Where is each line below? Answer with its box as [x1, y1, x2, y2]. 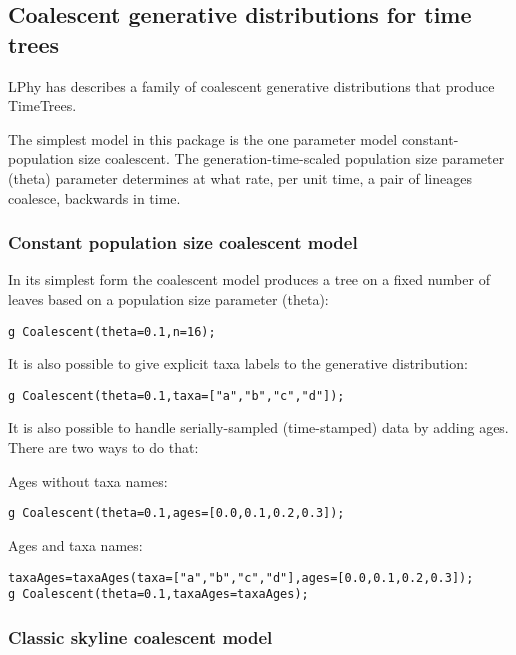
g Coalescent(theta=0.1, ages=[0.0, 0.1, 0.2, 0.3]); [8, 506, 345, 521]
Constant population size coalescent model [8, 230, 358, 255]
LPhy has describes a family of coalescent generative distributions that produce [8, 75, 495, 96]
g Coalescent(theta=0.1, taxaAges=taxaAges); [8, 587, 309, 602]
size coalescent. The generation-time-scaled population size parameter [78, 148, 505, 169]
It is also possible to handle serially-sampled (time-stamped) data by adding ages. [8, 417, 509, 438]
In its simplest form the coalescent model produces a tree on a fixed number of [8, 269, 490, 290]
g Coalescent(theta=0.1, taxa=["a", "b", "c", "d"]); [8, 388, 345, 403]
